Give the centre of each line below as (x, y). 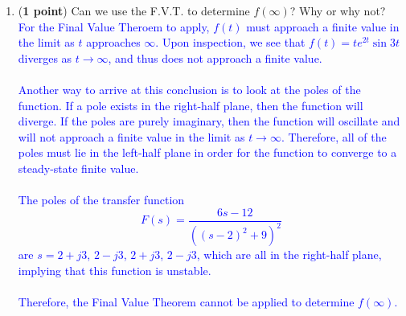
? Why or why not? (338, 10)
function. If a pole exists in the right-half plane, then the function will (191, 105)
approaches (113, 42)
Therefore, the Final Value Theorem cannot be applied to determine (186, 301)
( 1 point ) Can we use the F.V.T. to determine (134, 10)
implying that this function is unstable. (115, 270)
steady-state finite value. (78, 168)
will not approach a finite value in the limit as (131, 136)
